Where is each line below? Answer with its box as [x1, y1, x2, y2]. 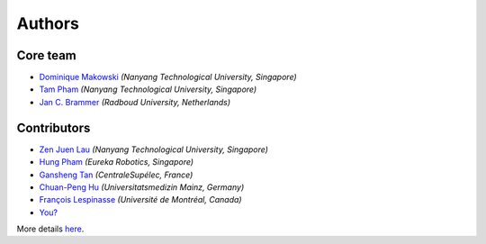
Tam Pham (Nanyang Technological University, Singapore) [39, 84, 257, 95]
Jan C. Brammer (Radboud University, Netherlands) [39, 96, 231, 107]
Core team [16, 48, 76, 63]
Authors [16, 14, 80, 33]
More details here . [16, 223, 85, 234]
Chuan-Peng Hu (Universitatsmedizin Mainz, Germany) [39, 181, 245, 193]
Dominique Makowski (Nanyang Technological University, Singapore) [39, 72, 297, 83]
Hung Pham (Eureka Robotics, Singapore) [39, 157, 193, 167]
